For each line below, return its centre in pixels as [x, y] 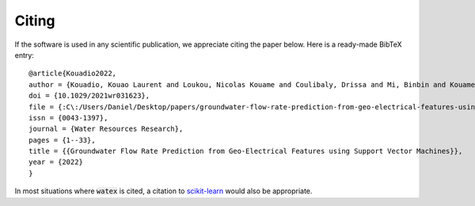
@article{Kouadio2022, [73, 74]
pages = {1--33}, [62, 140]
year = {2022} [56, 162]
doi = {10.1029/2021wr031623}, [89, 96]
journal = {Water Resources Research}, [106, 129]
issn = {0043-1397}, [68, 118]
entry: [25, 55]
